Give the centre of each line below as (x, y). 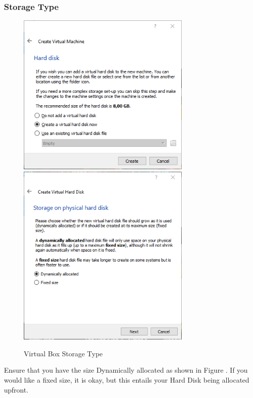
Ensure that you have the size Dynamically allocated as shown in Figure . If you (126, 370)
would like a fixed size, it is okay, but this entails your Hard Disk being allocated (127, 379)
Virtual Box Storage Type (63, 353)
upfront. (16, 389)
